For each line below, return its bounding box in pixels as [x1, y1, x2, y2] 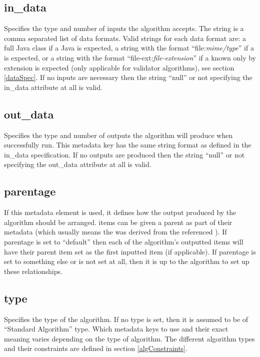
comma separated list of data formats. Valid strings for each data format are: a [4, 32, 246, 43]
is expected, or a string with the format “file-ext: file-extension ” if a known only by [4, 52, 256, 62]
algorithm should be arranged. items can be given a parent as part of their [4, 216, 232, 227]
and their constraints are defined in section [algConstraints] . [4, 343, 187, 353]
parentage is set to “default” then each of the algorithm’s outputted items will [4, 236, 243, 246]
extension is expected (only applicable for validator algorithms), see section [4, 62, 234, 72]
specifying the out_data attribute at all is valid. [4, 159, 151, 169]
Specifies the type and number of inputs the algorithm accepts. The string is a [4, 23, 244, 33]
